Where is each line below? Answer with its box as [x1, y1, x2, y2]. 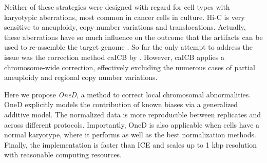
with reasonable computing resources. [4, 149, 122, 160]
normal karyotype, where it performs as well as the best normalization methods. [4, 129, 256, 140]
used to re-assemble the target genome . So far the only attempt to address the [4, 42, 253, 52]
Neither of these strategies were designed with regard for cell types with [4, 2, 230, 12]
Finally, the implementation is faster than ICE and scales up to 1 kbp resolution [4, 139, 257, 150]
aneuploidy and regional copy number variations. [4, 72, 158, 83]
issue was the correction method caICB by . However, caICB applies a [4, 51, 224, 62]
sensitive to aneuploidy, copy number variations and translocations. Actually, [4, 22, 246, 32]
